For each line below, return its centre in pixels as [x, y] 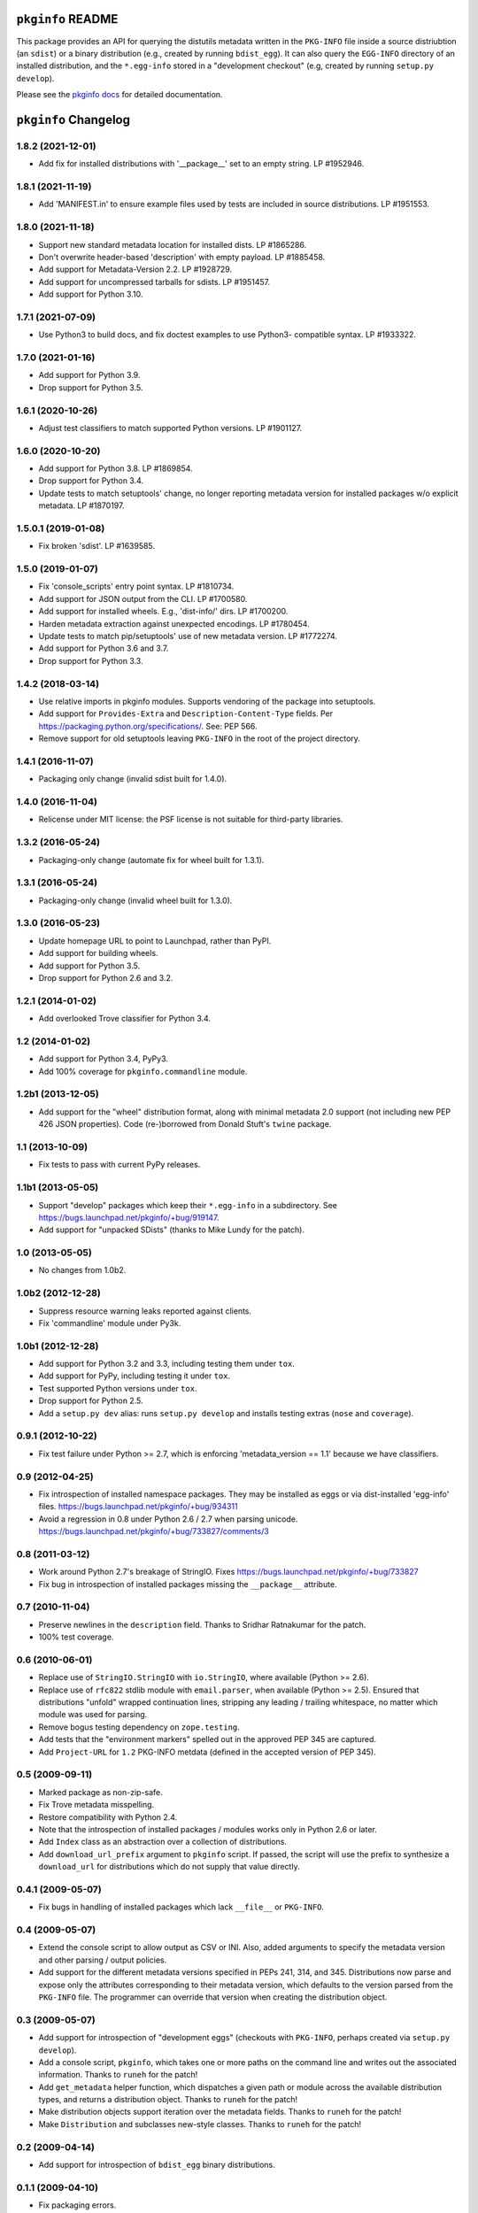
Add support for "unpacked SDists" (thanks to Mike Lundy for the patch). [172, 1230]
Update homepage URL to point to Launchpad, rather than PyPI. [155, 941]
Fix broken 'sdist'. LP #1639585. [96, 546]
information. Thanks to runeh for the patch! [118, 2075]
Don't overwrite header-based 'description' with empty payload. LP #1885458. [182, 257]
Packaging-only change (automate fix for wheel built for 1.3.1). [151, 860]
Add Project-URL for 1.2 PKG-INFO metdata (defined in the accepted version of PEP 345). [207, 1752]
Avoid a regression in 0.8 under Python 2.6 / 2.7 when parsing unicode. [168, 1519]
